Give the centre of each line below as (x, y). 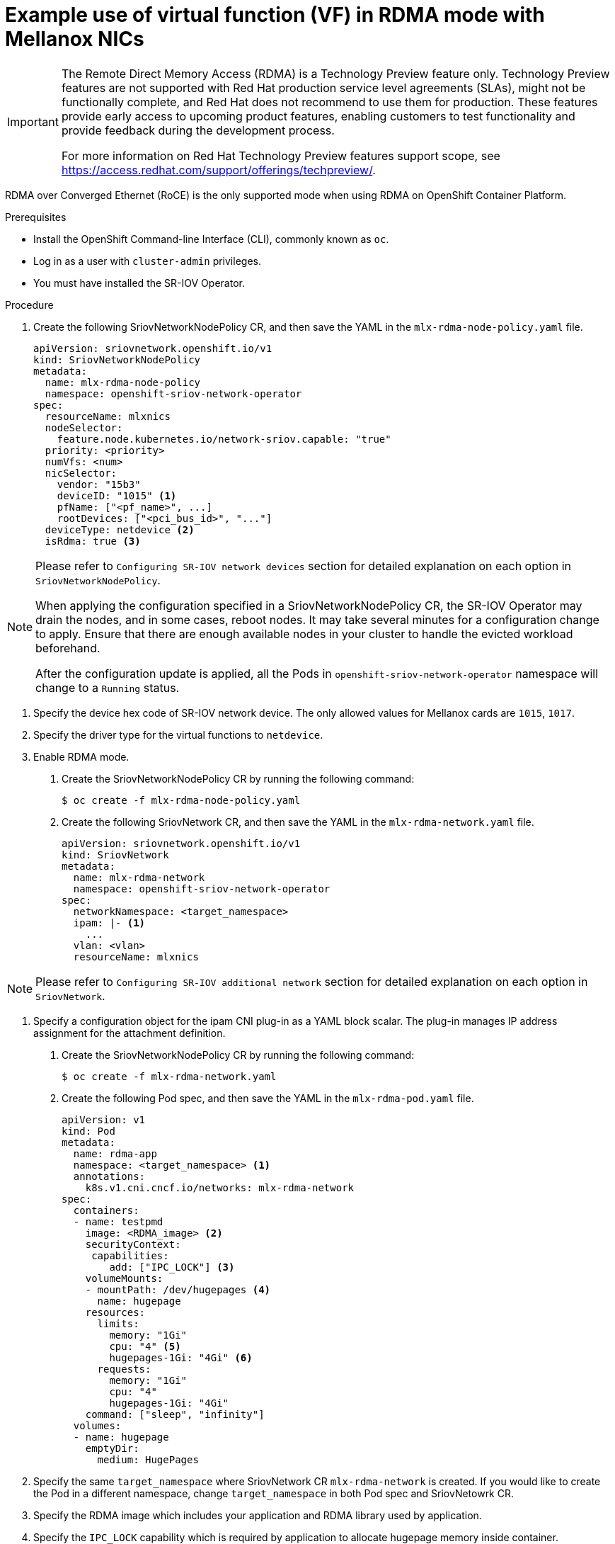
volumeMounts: (124, 1278)
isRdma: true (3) (93, 541)
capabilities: (130, 1255)
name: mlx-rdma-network (139, 877)
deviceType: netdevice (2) (120, 529)
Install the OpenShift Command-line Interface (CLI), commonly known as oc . (211, 239)
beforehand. (68, 648)
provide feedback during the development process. (198, 130)
